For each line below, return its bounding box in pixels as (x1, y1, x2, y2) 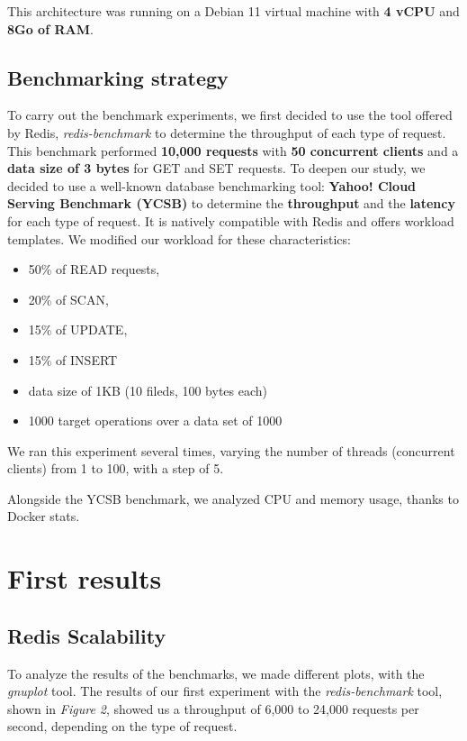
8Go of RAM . (7, 19, 94, 38)
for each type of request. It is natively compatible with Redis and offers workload (7, 211, 454, 230)
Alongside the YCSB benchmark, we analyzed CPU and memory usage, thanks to (7, 489, 459, 508)
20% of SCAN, (28, 289, 109, 308)
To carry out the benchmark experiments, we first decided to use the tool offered (7, 105, 453, 124)
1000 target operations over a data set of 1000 (28, 411, 283, 430)
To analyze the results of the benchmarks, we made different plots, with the (7, 663, 425, 682)
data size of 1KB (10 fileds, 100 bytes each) (28, 380, 268, 399)
